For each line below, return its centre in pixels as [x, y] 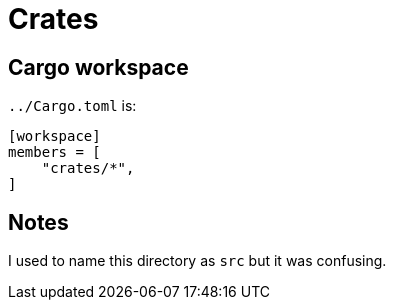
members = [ [54, 152]
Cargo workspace [98, 67]
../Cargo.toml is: [72, 106]
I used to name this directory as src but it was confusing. [197, 261]
